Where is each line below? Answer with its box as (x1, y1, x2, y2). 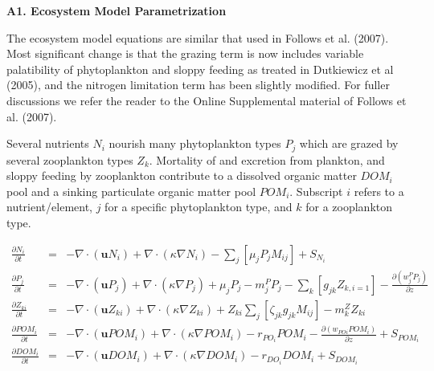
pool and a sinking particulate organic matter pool (6, 182, 256, 199)
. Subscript (289, 182, 343, 199)
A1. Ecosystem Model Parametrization (6, 2, 227, 18)
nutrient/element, (6, 198, 92, 215)
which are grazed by (299, 135, 399, 152)
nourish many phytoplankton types (108, 135, 281, 152)
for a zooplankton (305, 198, 393, 215)
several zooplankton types (6, 151, 133, 168)
